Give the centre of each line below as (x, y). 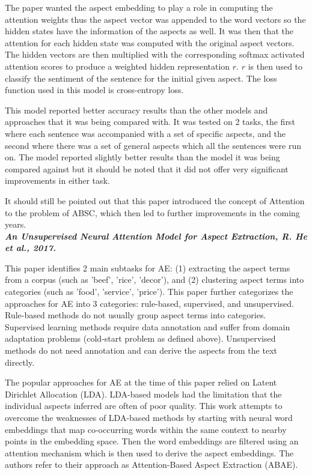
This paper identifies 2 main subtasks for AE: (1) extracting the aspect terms (148, 268)
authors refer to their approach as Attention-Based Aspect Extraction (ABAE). (151, 464)
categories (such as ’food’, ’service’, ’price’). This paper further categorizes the (149, 292)
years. (16, 224)
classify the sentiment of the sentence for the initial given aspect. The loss (141, 78)
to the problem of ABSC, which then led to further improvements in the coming (152, 212)
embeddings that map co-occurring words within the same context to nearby (146, 429)
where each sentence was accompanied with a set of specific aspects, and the (145, 133)
